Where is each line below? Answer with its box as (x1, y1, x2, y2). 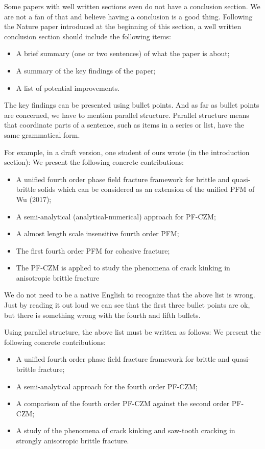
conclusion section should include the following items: (4, 31, 171, 41)
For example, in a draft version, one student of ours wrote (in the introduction (4, 146, 250, 157)
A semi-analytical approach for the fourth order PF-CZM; (16, 381, 198, 391)
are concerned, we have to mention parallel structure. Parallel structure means (4, 109, 249, 120)
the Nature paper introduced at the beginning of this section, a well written (4, 21, 242, 32)
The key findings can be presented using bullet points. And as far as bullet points (4, 99, 259, 110)
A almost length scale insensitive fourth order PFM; (16, 228, 179, 239)
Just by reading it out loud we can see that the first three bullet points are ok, (4, 300, 250, 310)
